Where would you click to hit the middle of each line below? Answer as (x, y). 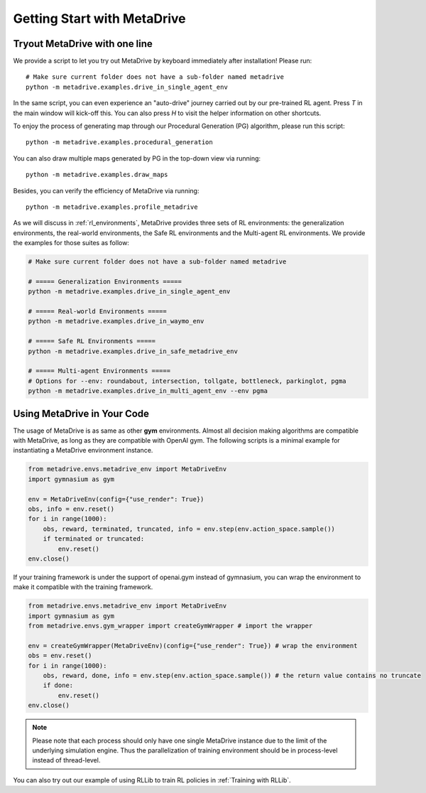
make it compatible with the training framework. (83, 587)
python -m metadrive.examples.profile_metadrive (112, 207)
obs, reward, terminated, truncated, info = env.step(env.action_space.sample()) (189, 529)
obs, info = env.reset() (71, 509)
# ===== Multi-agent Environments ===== (99, 371)
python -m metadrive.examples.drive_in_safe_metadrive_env (133, 351)
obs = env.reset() (60, 656)
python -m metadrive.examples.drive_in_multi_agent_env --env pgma (148, 391)
